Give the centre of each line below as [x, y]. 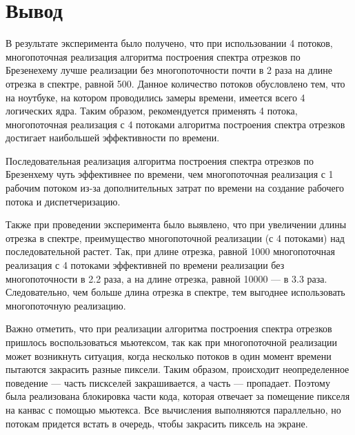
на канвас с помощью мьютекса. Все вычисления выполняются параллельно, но [173, 409]
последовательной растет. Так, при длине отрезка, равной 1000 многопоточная [170, 251]
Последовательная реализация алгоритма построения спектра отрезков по [160, 160]
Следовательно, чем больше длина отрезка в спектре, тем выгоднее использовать [175, 292]
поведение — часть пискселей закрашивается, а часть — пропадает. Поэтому [168, 382]
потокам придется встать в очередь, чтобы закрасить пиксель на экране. [157, 423]
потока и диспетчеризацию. [63, 201]
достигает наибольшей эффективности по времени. [113, 138]
